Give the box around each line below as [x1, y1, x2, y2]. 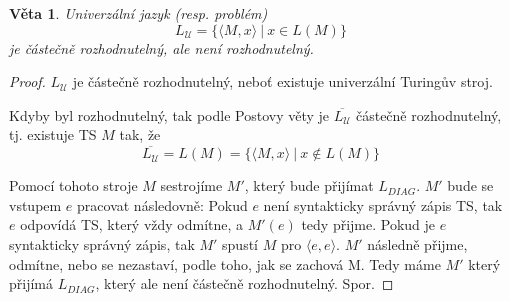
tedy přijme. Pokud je [301, 214, 436, 235]
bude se [447, 175, 494, 196]
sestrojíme [160, 175, 223, 196]
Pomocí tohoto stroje [9, 175, 138, 196]
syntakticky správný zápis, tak [9, 233, 195, 254]
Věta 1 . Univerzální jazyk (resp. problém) [9, 3, 268, 23]
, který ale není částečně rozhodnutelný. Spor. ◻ [95, 273, 394, 294]
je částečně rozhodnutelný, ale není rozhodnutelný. [9, 37, 314, 58]
